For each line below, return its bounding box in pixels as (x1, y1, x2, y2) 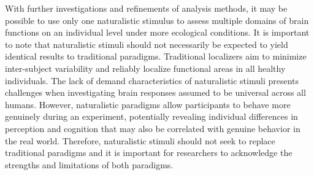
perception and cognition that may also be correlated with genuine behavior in (5, 122, 301, 134)
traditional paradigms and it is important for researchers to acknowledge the (5, 146, 293, 159)
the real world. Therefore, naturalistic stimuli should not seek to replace (5, 134, 275, 147)
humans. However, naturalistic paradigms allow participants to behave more (5, 98, 291, 111)
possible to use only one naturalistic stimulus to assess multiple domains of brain (5, 14, 309, 26)
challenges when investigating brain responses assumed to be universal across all (5, 86, 306, 99)
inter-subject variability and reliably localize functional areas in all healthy (5, 61, 286, 74)
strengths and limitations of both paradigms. (5, 158, 174, 171)
